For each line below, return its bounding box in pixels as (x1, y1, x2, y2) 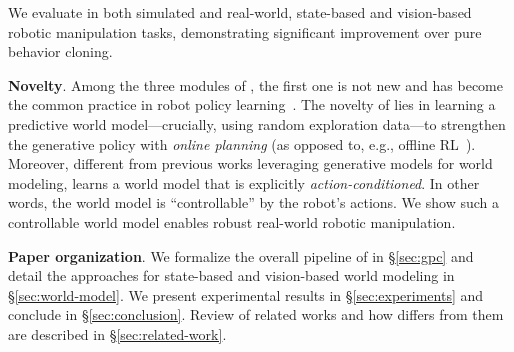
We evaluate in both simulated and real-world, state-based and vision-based (8, 2, 472, 22)
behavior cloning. (8, 41, 113, 62)
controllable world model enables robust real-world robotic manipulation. (8, 211, 456, 232)
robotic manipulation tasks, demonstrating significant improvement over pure (8, 21, 482, 42)
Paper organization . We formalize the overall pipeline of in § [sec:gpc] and (8, 245, 474, 266)
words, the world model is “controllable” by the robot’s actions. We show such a (8, 192, 499, 213)
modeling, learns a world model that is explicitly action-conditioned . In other (8, 172, 480, 193)
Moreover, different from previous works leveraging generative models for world (8, 153, 493, 174)
